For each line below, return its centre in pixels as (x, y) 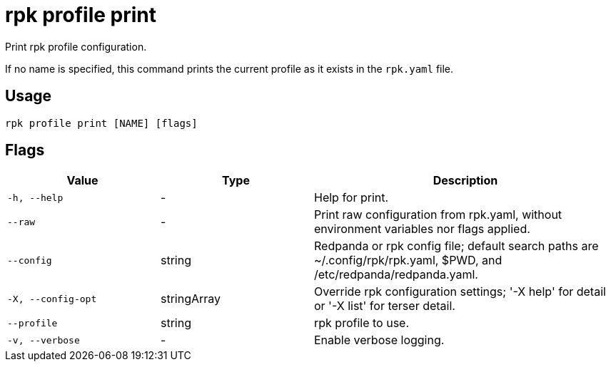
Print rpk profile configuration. (76, 46)
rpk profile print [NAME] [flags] (101, 123)
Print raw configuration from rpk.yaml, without (438, 215)
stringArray (191, 299)
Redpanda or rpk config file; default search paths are (456, 246)
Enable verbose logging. (379, 340)
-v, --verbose (44, 340)
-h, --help (35, 197)
